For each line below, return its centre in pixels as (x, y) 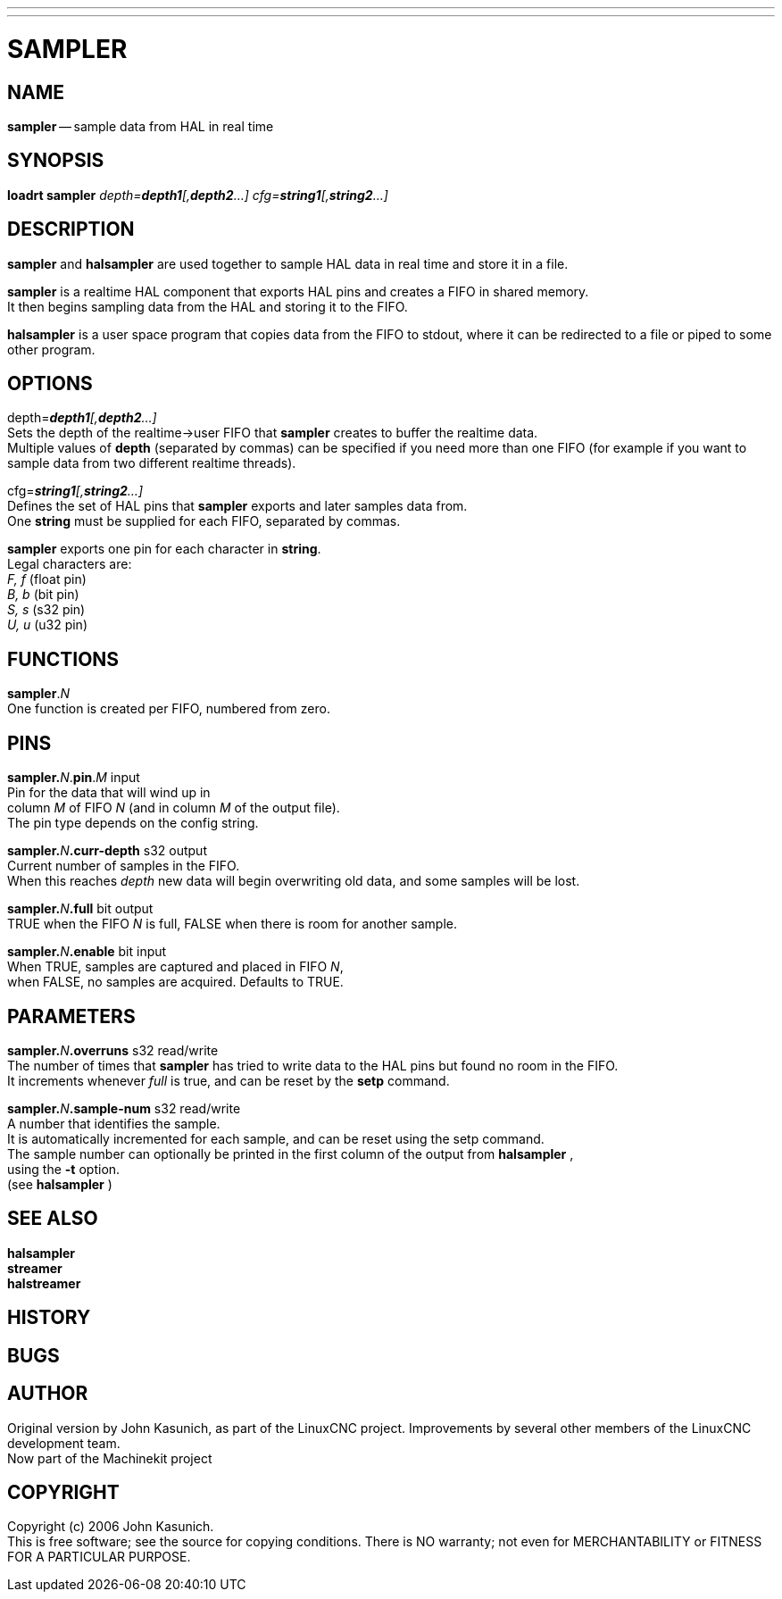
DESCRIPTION (71, 229)
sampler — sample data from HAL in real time (141, 126)
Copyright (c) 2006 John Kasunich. (111, 1527)
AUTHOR (48, 1394)
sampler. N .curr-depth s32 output (107, 851)
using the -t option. (64, 1169)
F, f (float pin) (47, 579)
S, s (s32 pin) (46, 610)
